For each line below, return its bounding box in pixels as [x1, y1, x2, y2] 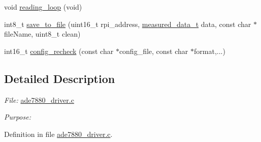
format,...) [194, 45, 225, 56]
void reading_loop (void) [4, 2, 82, 12]
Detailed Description [4, 70, 115, 86]
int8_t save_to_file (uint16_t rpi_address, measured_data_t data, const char [4, 18, 251, 29]
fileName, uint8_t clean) [4, 29, 81, 39]
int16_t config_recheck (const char [4, 45, 114, 56]
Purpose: [4, 111, 31, 122]
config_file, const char [119, 45, 188, 56]
